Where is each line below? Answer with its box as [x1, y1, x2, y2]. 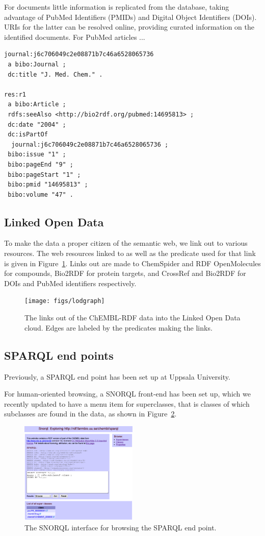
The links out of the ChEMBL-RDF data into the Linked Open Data [24, 312, 241, 323]
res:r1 [4, 90, 26, 98]
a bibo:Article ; [8, 101, 66, 108]
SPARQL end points [4, 347, 114, 363]
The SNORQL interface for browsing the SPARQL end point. [24, 522, 217, 532]
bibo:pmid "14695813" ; [8, 181, 88, 189]
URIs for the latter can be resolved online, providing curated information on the [4, 21, 255, 32]
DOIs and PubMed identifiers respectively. [4, 277, 137, 288]
